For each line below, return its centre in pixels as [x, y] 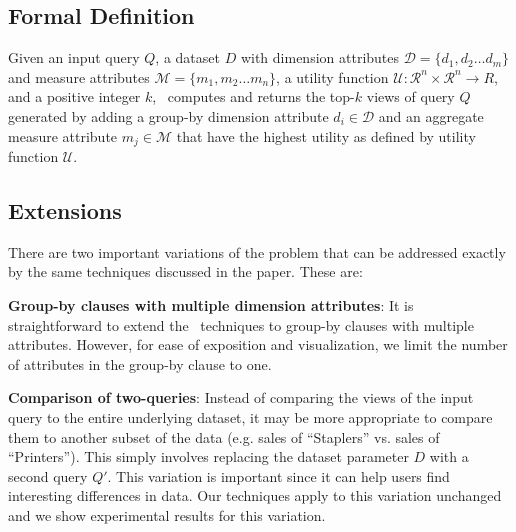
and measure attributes [79, 76]
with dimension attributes [320, 57]
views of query [410, 96]
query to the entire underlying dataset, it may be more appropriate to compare [250, 416]
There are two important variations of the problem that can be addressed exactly [257, 251]
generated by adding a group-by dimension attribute [168, 115]
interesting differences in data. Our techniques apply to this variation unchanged [255, 495]
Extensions [65, 210]
